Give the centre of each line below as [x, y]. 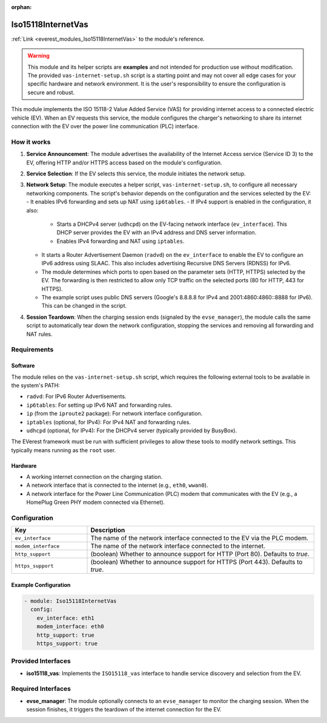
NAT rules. [39, 334]
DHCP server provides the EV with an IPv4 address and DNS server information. [157, 233]
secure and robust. [51, 92]
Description [108, 530]
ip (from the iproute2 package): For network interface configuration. [114, 413]
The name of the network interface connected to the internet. [178, 546]
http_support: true [66, 635]
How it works [31, 141]
